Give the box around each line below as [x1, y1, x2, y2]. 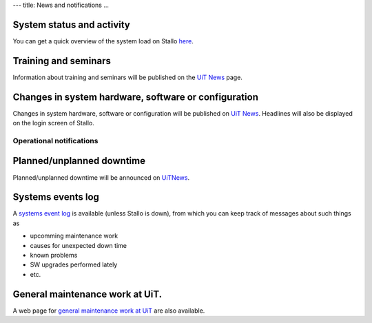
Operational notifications [12, 136, 99, 145]
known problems [30, 251, 78, 260]
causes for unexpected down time [30, 241, 127, 249]
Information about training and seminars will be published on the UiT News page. [12, 73, 242, 81]
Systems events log [12, 191, 100, 203]
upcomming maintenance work [30, 231, 118, 240]
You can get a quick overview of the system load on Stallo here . [12, 37, 194, 45]
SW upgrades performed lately [30, 260, 118, 269]
